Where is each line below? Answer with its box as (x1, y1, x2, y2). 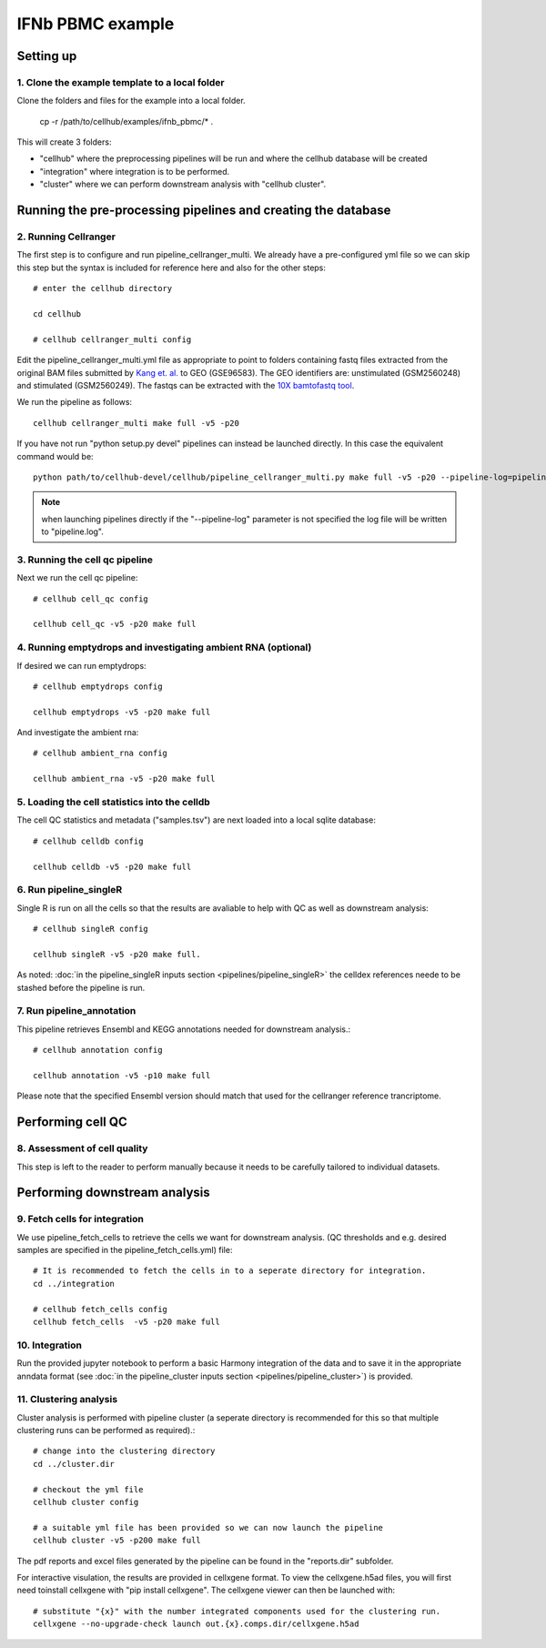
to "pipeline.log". (41, 526, 105, 537)
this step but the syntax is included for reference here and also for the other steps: (16, 262, 327, 273)
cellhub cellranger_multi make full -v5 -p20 (33, 418, 240, 428)
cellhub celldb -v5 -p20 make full (33, 861, 192, 872)
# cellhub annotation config (33, 1045, 163, 1056)
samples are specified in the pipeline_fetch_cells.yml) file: (16, 1245, 233, 1256)
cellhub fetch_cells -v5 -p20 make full (33, 1317, 220, 1328)
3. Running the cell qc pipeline (16, 553, 154, 566)
